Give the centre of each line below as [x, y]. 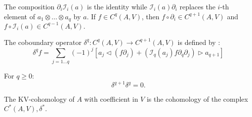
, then [150, 16]
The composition [29, 6]
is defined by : [199, 42]
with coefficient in [111, 99]
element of [20, 16]
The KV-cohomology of [39, 99]
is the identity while [117, 6]
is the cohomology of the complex [197, 99]
